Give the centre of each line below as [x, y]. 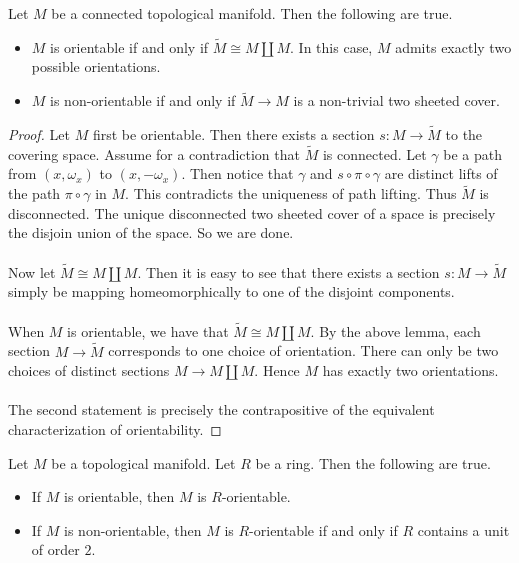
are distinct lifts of [441, 173]
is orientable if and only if [129, 46]
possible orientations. [96, 66]
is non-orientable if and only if [143, 100]
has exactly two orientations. [410, 370]
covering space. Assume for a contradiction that [154, 153]
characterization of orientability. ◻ [115, 429]
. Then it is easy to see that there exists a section [288, 271]
